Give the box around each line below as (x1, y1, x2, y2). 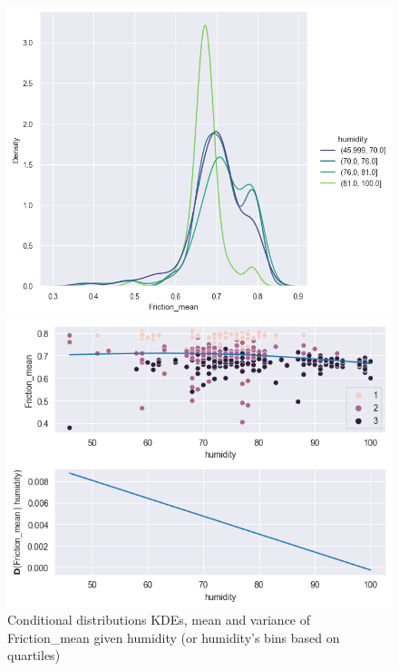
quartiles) (7, 646, 61, 665)
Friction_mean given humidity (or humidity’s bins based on (7, 627, 340, 646)
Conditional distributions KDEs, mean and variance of (7, 610, 311, 629)
